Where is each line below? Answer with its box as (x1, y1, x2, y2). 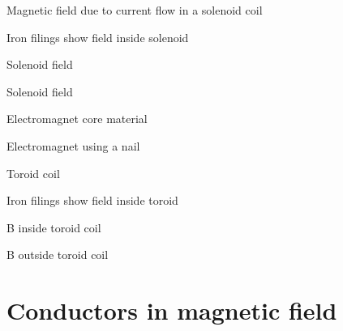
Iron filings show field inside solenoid (6, 28, 189, 45)
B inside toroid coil (6, 219, 101, 236)
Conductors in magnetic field (6, 294, 337, 327)
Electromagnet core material (6, 110, 148, 127)
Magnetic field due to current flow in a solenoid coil (6, 2, 263, 18)
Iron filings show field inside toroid (6, 192, 178, 209)
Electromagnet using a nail (6, 137, 140, 154)
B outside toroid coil (6, 246, 109, 263)
